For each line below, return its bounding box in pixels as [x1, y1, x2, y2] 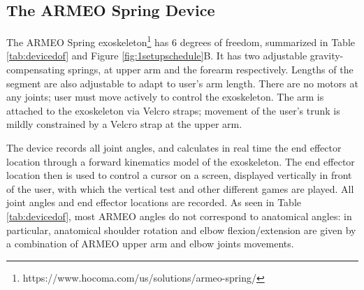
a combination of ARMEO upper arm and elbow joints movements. [6, 236, 294, 251]
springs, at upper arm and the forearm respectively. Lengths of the [68, 62, 354, 77]
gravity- [310, 48, 344, 63]
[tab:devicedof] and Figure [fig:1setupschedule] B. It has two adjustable [6, 48, 307, 63]
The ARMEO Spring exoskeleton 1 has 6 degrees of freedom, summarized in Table [6, 33, 356, 49]
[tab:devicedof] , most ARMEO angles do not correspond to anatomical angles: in [6, 208, 352, 223]
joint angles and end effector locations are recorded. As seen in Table [6, 195, 301, 210]
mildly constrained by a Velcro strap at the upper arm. [6, 117, 242, 131]
